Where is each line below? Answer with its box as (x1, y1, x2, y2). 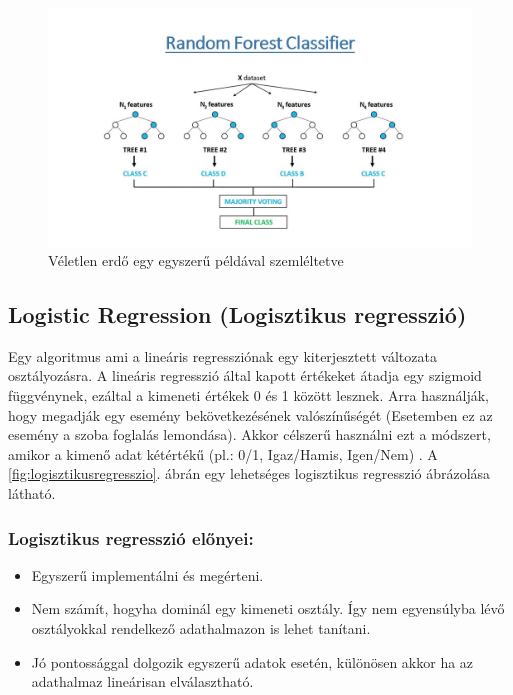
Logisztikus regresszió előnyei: (8, 525, 254, 550)
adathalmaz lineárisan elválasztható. (31, 671, 254, 692)
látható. (8, 483, 56, 504)
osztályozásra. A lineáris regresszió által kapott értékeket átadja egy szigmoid (8, 365, 482, 386)
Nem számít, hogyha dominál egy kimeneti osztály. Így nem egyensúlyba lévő (31, 598, 505, 619)
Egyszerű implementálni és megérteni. (31, 564, 264, 585)
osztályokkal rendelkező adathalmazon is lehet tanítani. (31, 618, 371, 639)
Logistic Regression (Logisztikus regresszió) (8, 299, 467, 330)
